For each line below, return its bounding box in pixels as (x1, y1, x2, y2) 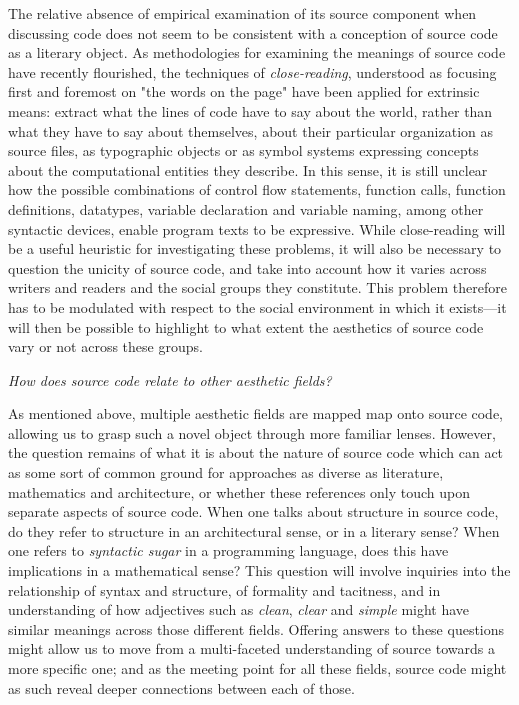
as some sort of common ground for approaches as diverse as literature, (8, 462, 444, 483)
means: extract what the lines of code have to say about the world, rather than (8, 100, 493, 121)
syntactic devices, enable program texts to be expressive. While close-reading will (8, 218, 506, 239)
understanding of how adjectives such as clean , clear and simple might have (8, 599, 470, 620)
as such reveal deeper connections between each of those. (8, 677, 355, 698)
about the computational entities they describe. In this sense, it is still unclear (8, 159, 488, 180)
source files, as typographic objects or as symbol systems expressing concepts (8, 140, 479, 161)
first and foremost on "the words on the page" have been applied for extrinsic (8, 81, 480, 102)
